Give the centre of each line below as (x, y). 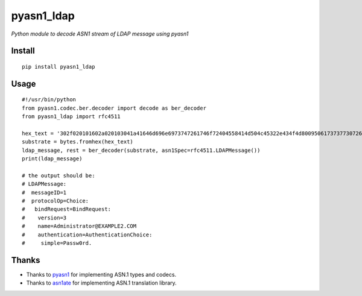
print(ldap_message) (52, 159)
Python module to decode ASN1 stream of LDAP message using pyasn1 (100, 34)
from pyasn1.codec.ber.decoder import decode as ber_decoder (114, 108)
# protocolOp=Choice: (56, 201)
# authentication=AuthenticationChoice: (87, 235)
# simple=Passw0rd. (57, 243)
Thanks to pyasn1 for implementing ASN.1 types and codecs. (101, 274)
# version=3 (44, 218)
